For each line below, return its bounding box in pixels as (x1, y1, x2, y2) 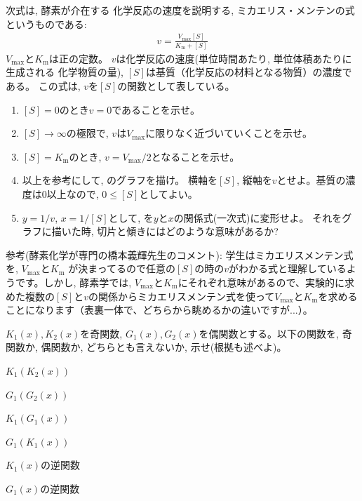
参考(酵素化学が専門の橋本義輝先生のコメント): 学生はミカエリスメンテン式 (6, 247, 354, 262)
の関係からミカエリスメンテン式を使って (88, 288, 275, 303)
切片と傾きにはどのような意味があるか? (97, 224, 279, 239)
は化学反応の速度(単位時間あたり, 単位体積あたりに (116, 51, 352, 65)
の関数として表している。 (117, 79, 235, 93)
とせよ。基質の (276, 173, 346, 187)
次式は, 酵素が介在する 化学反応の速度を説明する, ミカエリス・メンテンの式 (6, 3, 355, 17)
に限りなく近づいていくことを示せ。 (145, 126, 312, 140)
